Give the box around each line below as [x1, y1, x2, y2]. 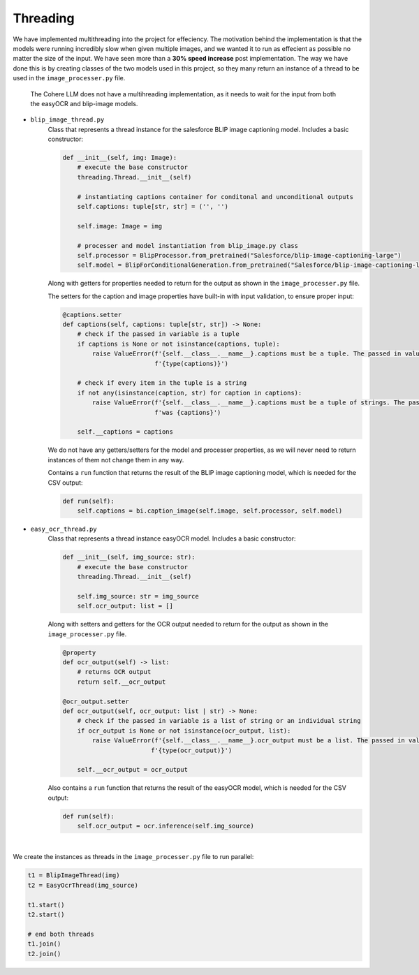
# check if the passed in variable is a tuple [77, 330, 240, 338]
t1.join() [27, 940, 61, 948]
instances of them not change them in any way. [47, 455, 184, 464]
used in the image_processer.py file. [13, 74, 126, 82]
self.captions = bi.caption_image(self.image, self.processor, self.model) [77, 506, 343, 515]
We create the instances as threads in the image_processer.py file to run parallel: [13, 853, 254, 861]
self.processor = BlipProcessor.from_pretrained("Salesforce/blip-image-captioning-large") [77, 251, 402, 259]
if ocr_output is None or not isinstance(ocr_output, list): [77, 726, 291, 735]
